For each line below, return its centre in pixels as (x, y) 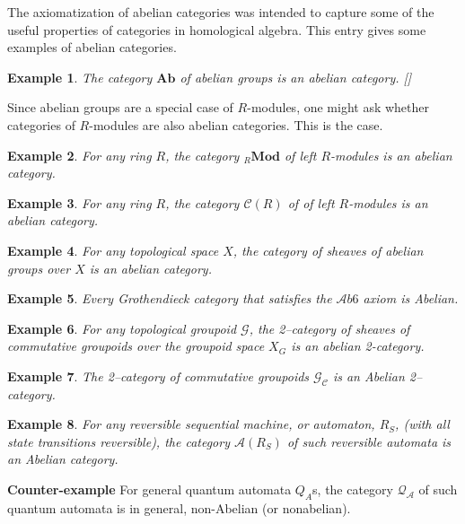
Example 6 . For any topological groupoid (122, 328)
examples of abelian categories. (92, 47)
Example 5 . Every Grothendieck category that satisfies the (170, 298)
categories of (41, 124)
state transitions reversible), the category (118, 441)
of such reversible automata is (369, 441)
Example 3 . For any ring (79, 202)
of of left (311, 202)
